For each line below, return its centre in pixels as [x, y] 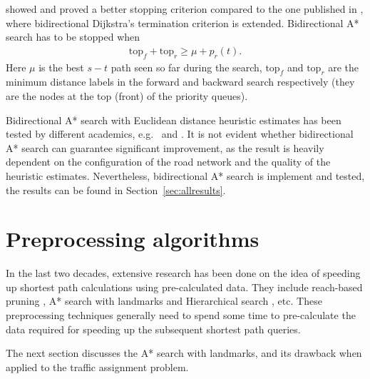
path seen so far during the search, [186, 67]
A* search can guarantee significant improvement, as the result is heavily [165, 147]
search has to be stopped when [73, 37]
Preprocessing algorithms [133, 239]
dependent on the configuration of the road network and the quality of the [168, 162]
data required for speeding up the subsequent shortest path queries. [153, 329]
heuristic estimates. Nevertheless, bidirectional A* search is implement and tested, [185, 175]
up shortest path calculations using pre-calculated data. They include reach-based [184, 287]
